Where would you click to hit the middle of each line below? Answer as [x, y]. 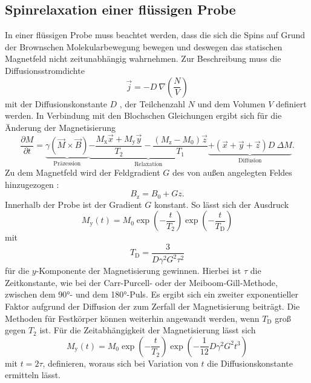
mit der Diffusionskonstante [56, 103]
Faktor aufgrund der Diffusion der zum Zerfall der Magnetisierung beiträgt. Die [152, 306]
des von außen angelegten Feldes [232, 172]
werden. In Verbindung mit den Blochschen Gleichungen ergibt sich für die [143, 115]
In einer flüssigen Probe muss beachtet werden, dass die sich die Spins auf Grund [155, 35]
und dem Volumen [231, 103]
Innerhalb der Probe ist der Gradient [74, 204]
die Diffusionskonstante [250, 363]
